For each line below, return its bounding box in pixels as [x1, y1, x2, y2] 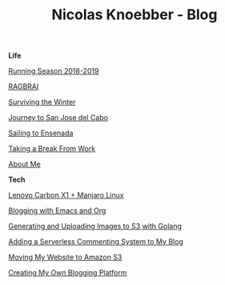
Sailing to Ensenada [8, 128, 74, 138]
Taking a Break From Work [8, 144, 96, 154]
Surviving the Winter [8, 98, 76, 107]
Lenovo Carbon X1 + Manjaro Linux [8, 191, 124, 200]
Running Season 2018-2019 [8, 66, 99, 76]
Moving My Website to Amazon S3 [8, 252, 123, 262]
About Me [8, 159, 42, 169]
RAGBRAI [8, 82, 39, 91]
